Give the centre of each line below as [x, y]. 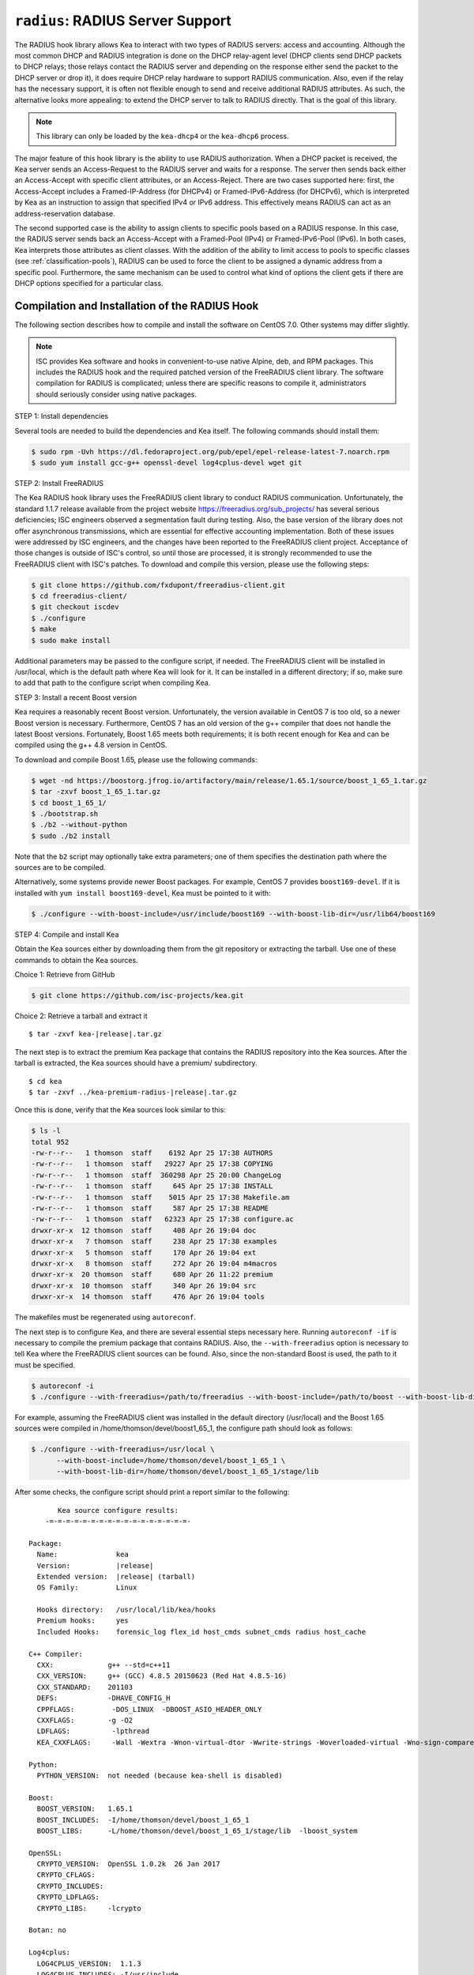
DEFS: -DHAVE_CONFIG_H [103, 1698]
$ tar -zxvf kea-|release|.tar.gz [95, 1034]
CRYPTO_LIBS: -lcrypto [89, 1908]
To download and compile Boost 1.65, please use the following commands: [136, 759]
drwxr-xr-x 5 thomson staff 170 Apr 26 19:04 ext [144, 1253]
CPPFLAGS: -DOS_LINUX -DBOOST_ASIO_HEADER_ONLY [149, 1709]
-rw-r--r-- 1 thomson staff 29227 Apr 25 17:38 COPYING [152, 1164]
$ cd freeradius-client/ [79, 596]
